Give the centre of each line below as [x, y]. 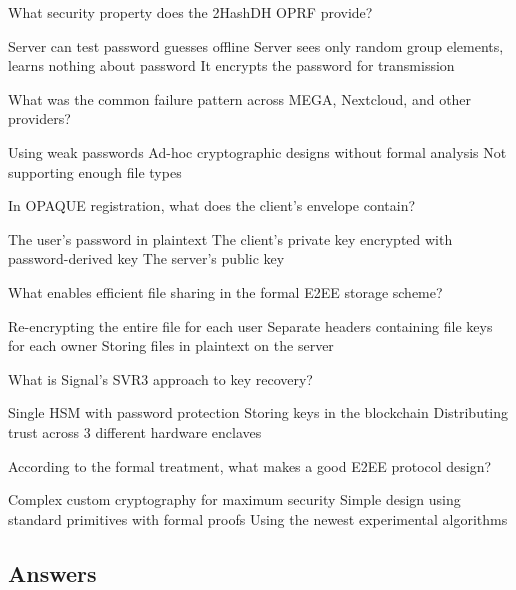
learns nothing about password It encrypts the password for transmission [231, 65]
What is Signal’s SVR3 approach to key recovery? [160, 378]
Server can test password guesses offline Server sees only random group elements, [256, 45]
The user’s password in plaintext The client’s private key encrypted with [230, 238]
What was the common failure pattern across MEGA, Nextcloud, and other [240, 98]
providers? [39, 118]
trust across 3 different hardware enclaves [135, 431]
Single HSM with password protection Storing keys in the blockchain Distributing [258, 412]
